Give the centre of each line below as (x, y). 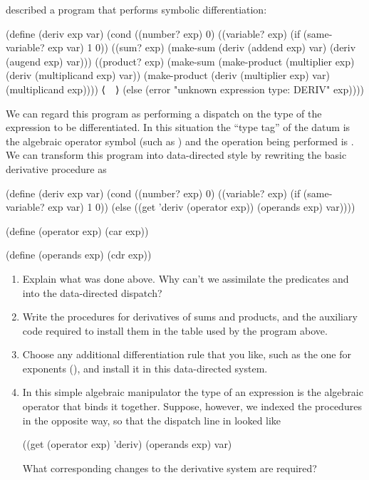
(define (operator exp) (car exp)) (77, 230)
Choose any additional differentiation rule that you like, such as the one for (187, 354)
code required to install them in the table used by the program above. (175, 330)
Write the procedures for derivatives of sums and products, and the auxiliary (190, 317)
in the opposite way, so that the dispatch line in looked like (152, 420)
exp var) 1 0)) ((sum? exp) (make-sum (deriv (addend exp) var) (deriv (202, 47)
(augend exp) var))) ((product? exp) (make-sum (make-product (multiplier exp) (180, 61)
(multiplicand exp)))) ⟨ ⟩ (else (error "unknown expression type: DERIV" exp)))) (185, 89)
